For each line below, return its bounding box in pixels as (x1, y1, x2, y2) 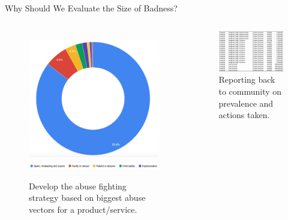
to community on (218, 85, 282, 97)
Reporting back (218, 73, 275, 86)
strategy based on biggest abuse (29, 191, 146, 204)
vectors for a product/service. (29, 203, 137, 215)
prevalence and (218, 97, 274, 109)
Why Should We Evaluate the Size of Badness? (5, 2, 178, 14)
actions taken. (218, 109, 270, 121)
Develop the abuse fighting (29, 179, 127, 192)
